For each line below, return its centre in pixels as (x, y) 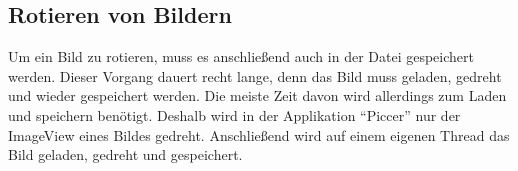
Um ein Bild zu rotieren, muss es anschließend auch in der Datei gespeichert (241, 56)
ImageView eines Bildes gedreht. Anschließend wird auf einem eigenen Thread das (259, 134)
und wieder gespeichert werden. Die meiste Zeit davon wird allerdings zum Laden (257, 95)
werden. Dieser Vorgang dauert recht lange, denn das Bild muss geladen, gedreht (255, 75)
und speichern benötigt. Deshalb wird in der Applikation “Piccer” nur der (234, 114)
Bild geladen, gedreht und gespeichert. (125, 154)
